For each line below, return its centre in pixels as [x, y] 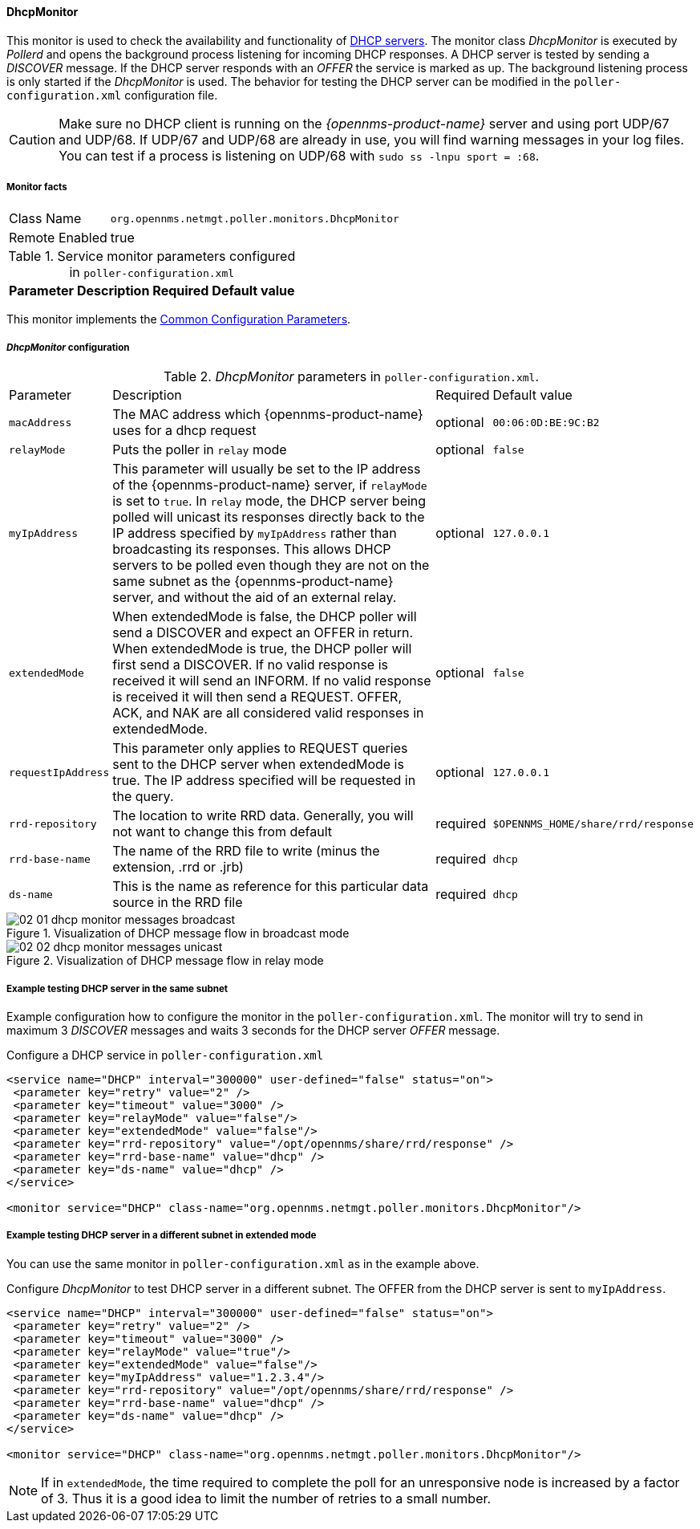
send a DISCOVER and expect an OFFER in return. [263, 633]
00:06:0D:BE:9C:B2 [546, 422]
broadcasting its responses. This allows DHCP [252, 549]
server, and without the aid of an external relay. [255, 598]
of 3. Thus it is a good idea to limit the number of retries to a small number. [266, 1498]
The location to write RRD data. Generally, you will [263, 816]
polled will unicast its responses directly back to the [269, 517]
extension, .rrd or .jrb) [178, 867]
